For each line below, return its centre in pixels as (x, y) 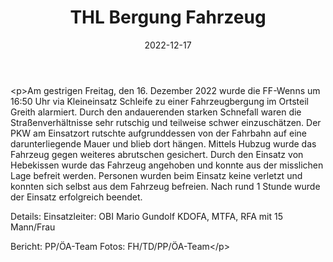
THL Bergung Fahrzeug (168, 17)
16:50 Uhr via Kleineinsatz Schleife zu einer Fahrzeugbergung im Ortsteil (159, 101)
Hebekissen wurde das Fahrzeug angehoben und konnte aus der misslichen (167, 165)
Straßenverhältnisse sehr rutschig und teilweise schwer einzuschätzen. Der (166, 122)
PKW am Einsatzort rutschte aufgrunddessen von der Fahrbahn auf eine (158, 133)
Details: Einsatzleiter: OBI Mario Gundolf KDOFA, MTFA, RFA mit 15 (146, 216)
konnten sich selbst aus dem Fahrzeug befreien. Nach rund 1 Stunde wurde (165, 186)
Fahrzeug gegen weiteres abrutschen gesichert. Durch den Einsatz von (157, 154)
